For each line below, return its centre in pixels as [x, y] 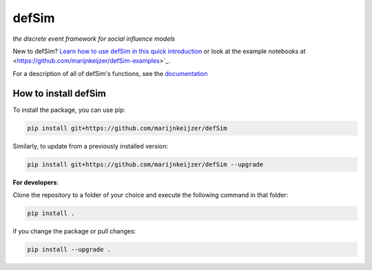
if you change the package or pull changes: [74, 231]
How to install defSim [60, 93]
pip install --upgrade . [69, 249]
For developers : [35, 182]
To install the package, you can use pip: [69, 110]
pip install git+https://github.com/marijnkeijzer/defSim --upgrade [145, 164]
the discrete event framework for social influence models [94, 39]
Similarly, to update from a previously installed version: [91, 146]
